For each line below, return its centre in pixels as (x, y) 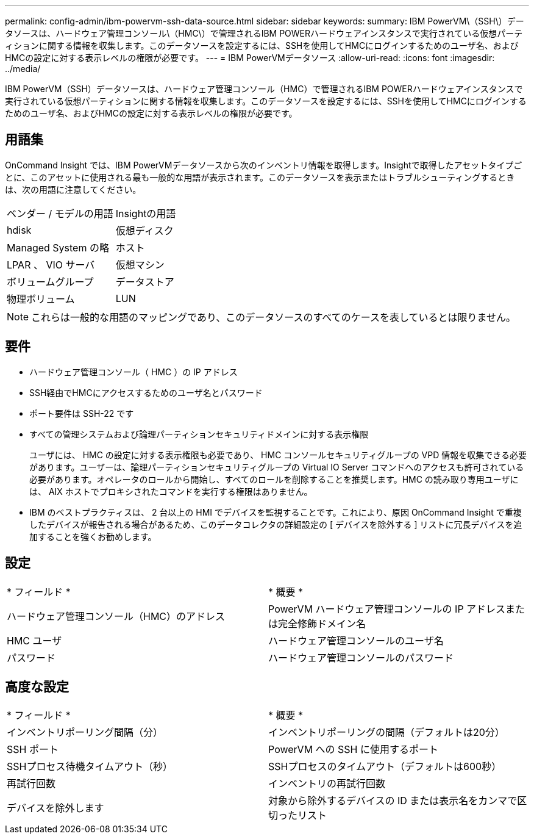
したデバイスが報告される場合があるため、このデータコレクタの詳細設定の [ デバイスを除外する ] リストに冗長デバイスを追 (276, 524)
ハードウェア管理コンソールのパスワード (361, 657)
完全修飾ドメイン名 (322, 623)
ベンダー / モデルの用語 (60, 213)
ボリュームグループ (50, 282)
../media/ (23, 69)
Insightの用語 (146, 213)
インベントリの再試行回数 (327, 784)
